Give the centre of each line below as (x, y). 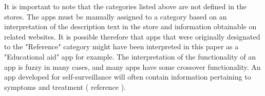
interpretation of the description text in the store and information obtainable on (130, 26)
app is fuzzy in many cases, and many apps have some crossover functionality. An (132, 66)
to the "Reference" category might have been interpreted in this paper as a (121, 46)
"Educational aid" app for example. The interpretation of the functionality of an (130, 56)
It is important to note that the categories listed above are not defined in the (126, 6)
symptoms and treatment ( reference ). (65, 87)
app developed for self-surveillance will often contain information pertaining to (128, 77)
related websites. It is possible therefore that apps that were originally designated (132, 36)
